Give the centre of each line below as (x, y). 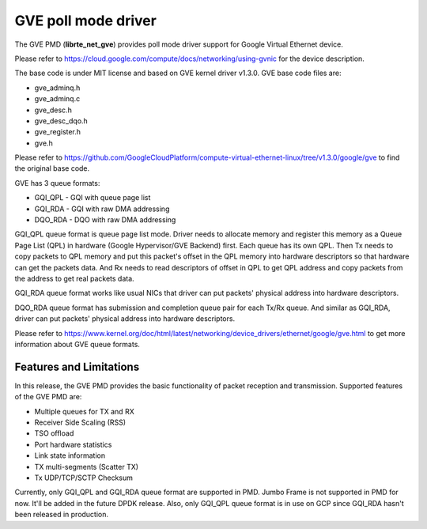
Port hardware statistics (73, 444)
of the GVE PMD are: (48, 397)
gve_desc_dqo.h (61, 121)
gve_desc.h (53, 110)
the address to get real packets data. (74, 278)
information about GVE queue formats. (77, 344)
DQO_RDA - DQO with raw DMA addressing (105, 220)
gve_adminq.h (57, 88)
